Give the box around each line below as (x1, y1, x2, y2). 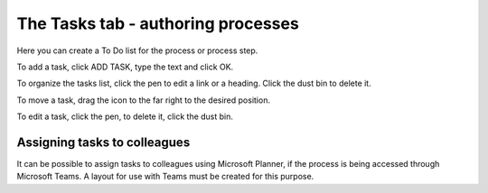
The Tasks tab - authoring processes (16, 14, 300, 33)
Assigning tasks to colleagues (16, 134, 191, 150)
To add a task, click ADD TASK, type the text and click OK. (16, 61, 234, 72)
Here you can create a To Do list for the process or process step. (16, 45, 258, 56)
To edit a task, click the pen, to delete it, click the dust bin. (16, 111, 234, 122)
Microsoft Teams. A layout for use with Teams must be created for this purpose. (16, 171, 314, 182)
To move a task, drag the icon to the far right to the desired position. (16, 95, 271, 106)
